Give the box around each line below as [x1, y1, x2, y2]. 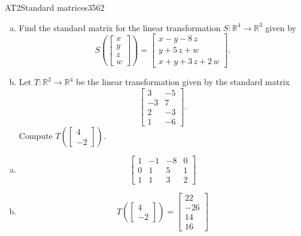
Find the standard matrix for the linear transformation [19, 21, 221, 34]
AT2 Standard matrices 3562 [5, 1, 105, 13]
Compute [19, 129, 53, 141]
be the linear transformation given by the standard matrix [75, 75, 290, 88]
